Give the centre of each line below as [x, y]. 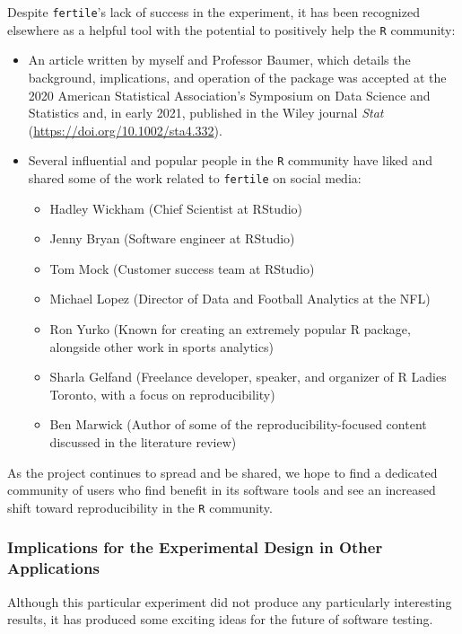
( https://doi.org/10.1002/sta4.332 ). [125, 130]
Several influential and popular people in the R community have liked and [231, 160]
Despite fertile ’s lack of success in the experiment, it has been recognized [214, 12]
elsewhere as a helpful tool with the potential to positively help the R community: [231, 29]
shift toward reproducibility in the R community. [140, 507]
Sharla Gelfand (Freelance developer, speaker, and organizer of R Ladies [248, 377]
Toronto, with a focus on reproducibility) [162, 394]
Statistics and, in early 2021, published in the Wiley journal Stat [206, 113]
